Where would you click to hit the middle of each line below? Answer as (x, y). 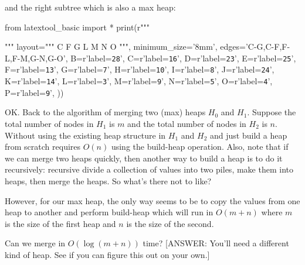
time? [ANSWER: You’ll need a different (216, 243)
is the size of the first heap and (60, 223)
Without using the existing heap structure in (85, 135)
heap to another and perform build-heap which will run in (109, 212)
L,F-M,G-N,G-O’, (36, 58)
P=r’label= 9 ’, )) (34, 92)
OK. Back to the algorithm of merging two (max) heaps (105, 112)
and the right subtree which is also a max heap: (90, 7)
